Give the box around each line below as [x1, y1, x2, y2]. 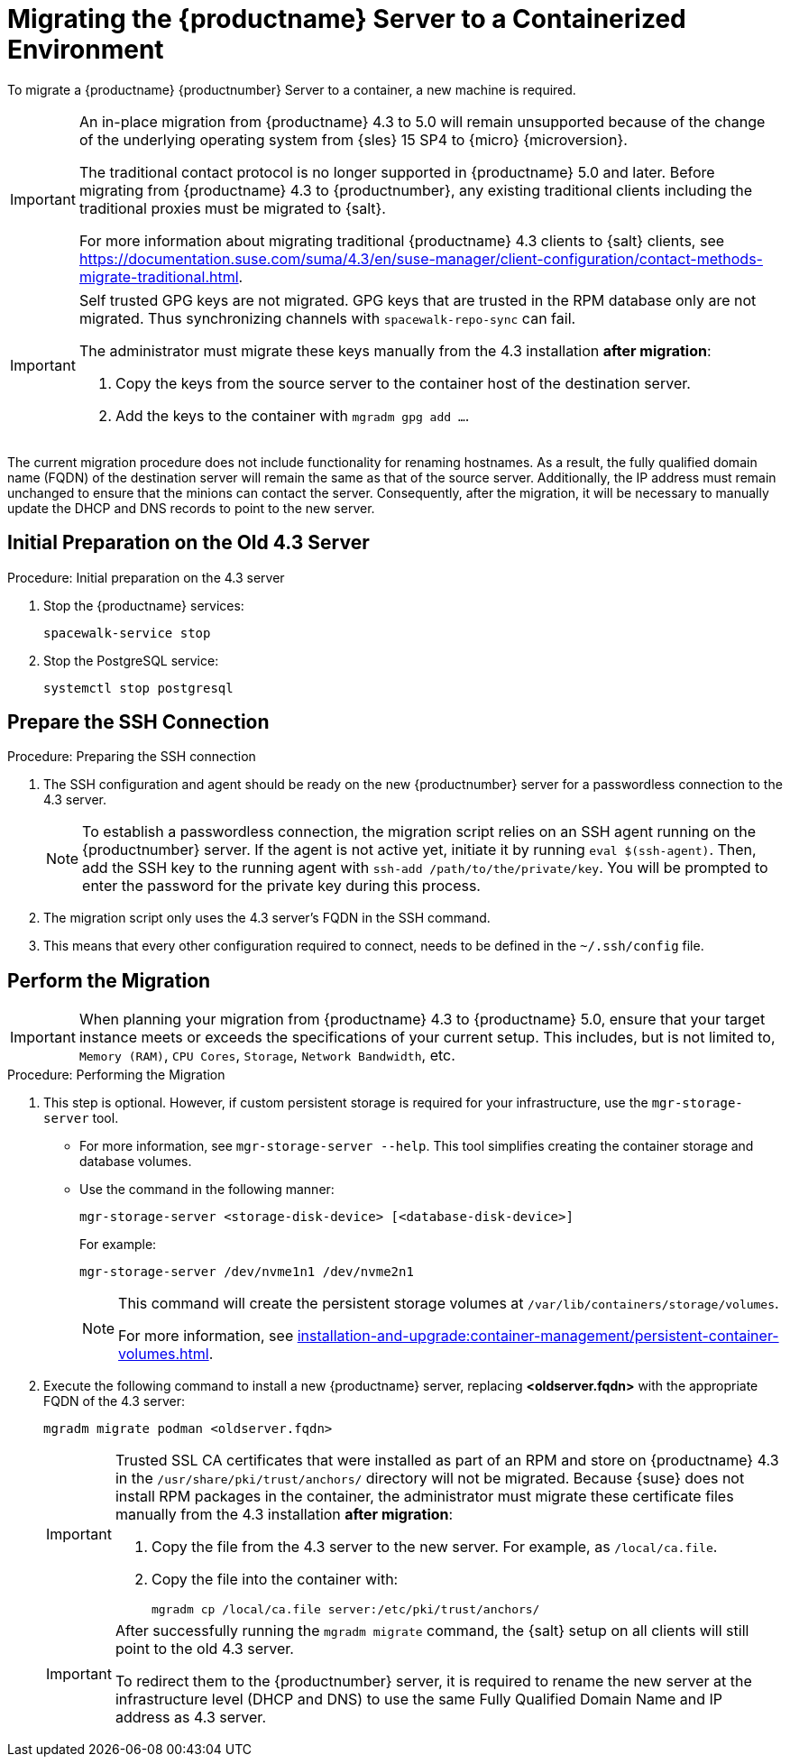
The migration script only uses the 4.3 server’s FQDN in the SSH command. [43, 910, 491, 926]
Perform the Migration [7, 969, 211, 992]
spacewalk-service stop [43, 625, 211, 640]
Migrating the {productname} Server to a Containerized [7, 4, 686, 34]
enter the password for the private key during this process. [82, 877, 481, 896]
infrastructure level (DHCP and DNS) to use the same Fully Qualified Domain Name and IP [115, 1690, 723, 1709]
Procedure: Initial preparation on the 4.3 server [7, 569, 285, 585]
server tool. [43, 1110, 119, 1126]
